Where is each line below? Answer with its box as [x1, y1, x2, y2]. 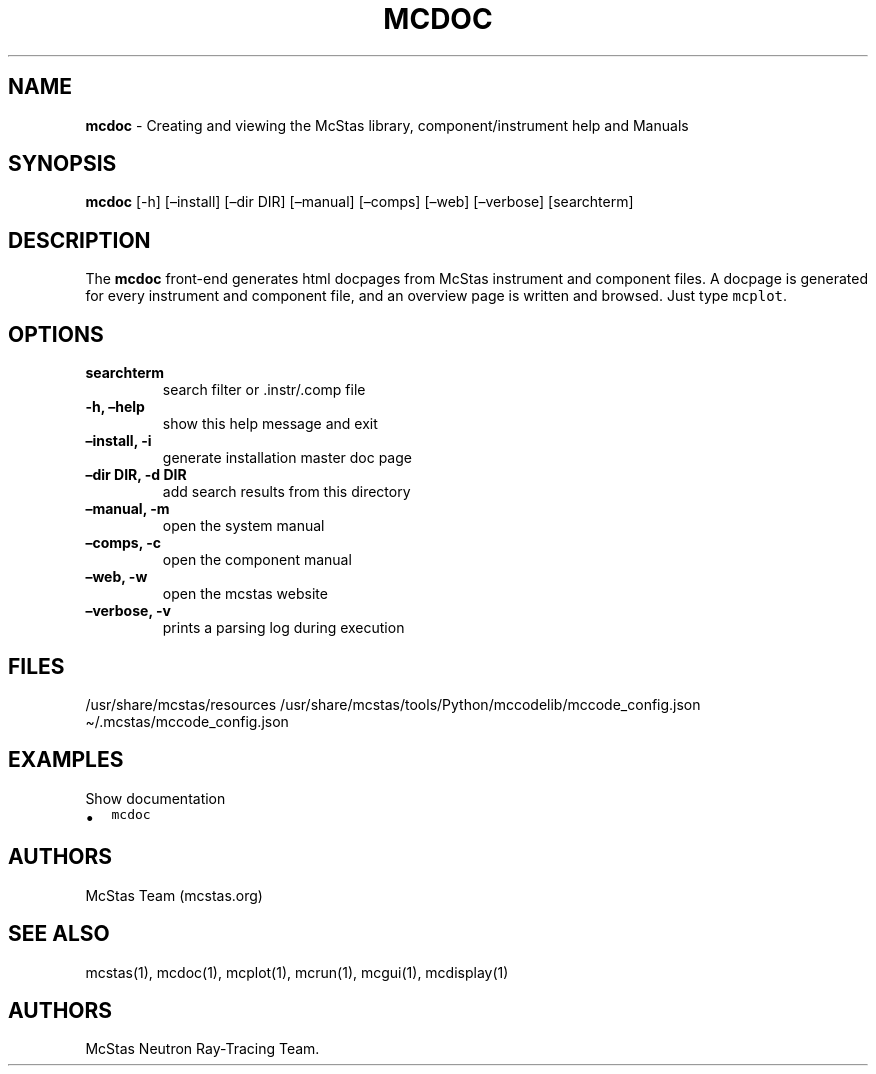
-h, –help [85, 398, 145, 416]
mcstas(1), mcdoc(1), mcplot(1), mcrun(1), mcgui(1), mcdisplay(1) [85, 963, 509, 981]
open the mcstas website [162, 585, 328, 603]
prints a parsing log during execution [162, 619, 405, 637]
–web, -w [85, 568, 148, 586]
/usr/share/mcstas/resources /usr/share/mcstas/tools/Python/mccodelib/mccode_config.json [85, 695, 701, 713]
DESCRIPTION [8, 227, 151, 253]
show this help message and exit [162, 415, 378, 433]
